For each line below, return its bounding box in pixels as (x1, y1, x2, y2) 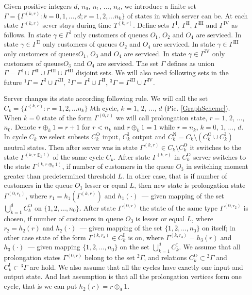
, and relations (144, 252, 187, 262)
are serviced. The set (97, 58, 159, 68)
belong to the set (84, 252, 135, 262)
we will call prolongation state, (116, 112, 207, 122)
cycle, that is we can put (4, 281, 77, 291)
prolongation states (4, 252, 61, 262)
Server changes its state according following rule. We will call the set (4, 93, 208, 103)
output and (132, 131, 166, 141)
